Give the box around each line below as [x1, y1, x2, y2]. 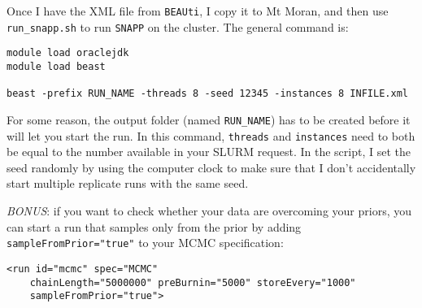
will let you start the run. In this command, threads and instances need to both [7, 127, 415, 144]
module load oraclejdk [7, 47, 129, 59]
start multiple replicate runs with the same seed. [7, 175, 249, 192]
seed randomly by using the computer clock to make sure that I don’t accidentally [7, 158, 416, 176]
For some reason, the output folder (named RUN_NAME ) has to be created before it [7, 111, 411, 128]
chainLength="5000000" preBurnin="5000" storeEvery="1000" [29, 276, 356, 288]
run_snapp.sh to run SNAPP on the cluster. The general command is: [7, 18, 349, 35]
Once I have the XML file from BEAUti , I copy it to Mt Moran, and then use [7, 2, 389, 19]
